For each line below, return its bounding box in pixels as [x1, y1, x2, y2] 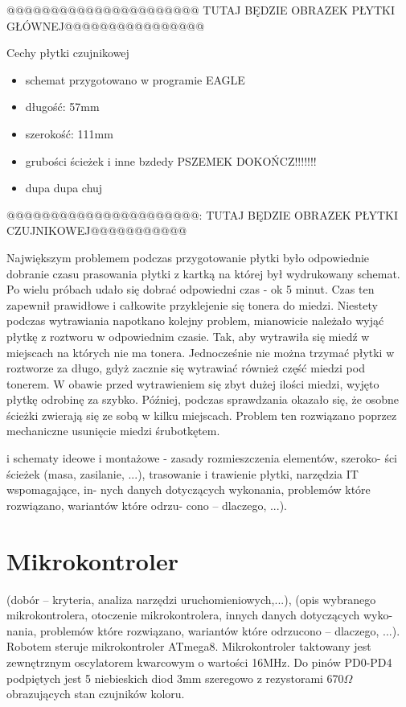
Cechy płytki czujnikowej [6, 44, 129, 61]
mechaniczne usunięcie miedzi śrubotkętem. [6, 422, 220, 439]
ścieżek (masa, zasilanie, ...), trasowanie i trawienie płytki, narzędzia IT [6, 465, 359, 482]
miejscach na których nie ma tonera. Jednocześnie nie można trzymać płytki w [6, 343, 395, 360]
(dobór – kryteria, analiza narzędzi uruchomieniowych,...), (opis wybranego [6, 590, 376, 607]
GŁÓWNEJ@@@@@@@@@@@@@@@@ [6, 17, 205, 34]
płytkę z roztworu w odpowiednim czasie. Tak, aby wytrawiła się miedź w [6, 327, 370, 344]
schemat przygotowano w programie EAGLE [25, 71, 245, 88]
